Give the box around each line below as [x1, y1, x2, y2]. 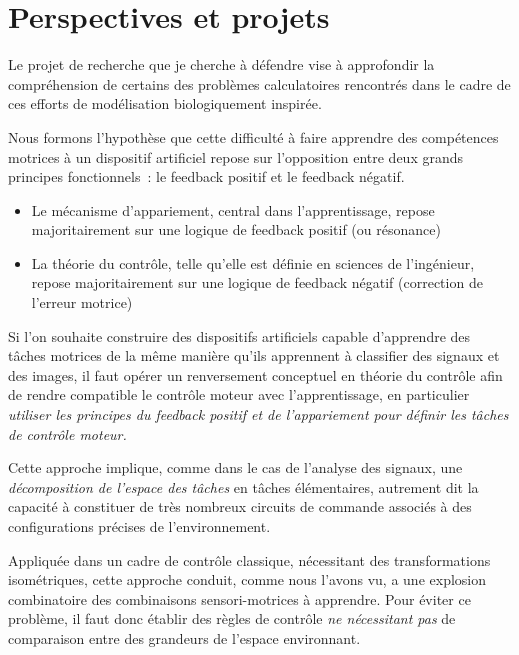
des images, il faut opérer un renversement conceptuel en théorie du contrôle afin [8, 364, 503, 385]
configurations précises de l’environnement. [8, 516, 271, 536]
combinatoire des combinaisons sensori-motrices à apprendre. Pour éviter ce [8, 588, 471, 609]
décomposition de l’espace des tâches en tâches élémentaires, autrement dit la [8, 476, 479, 497]
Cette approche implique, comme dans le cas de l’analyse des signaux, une [8, 457, 463, 478]
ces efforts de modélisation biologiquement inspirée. [8, 93, 322, 114]
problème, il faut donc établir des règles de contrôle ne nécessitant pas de [8, 608, 456, 629]
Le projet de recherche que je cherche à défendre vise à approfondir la [8, 54, 435, 75]
